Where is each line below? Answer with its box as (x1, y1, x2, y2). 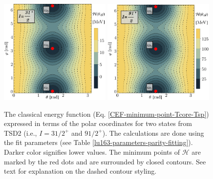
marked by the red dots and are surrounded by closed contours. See (4, 156, 206, 166)
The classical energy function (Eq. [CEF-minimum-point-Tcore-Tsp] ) (4, 108, 209, 119)
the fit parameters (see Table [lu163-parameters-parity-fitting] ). (4, 137, 193, 147)
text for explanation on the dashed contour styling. (4, 166, 157, 176)
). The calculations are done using (102, 127, 204, 138)
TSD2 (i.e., (4, 127, 37, 138)
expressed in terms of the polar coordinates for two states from (4, 118, 192, 128)
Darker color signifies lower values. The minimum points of (4, 146, 180, 157)
